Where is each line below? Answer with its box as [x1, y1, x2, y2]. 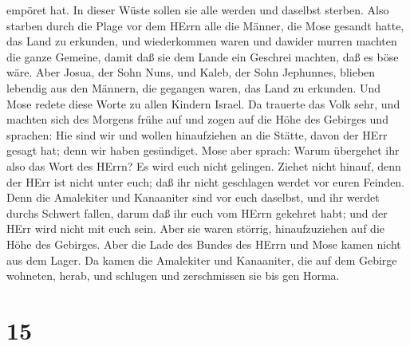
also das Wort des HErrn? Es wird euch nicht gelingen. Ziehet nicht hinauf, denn [6, 157, 401, 174]
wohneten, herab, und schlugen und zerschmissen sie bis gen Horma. [6, 267, 340, 284]
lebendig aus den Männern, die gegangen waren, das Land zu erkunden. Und [6, 79, 381, 96]
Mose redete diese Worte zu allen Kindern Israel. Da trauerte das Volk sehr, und [6, 95, 400, 112]
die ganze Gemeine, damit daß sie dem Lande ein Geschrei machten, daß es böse [6, 48, 399, 65]
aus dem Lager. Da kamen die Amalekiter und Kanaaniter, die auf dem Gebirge [6, 251, 397, 268]
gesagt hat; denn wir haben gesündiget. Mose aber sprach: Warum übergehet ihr [6, 142, 400, 159]
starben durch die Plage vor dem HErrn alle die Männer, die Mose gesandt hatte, [6, 17, 404, 33]
